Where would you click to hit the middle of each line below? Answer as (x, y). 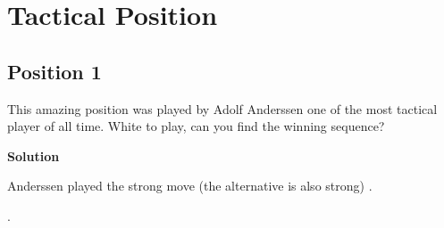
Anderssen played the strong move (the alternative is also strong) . (190, 186)
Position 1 (54, 71)
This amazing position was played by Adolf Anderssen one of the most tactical (222, 108)
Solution (34, 155)
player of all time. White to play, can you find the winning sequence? (196, 126)
